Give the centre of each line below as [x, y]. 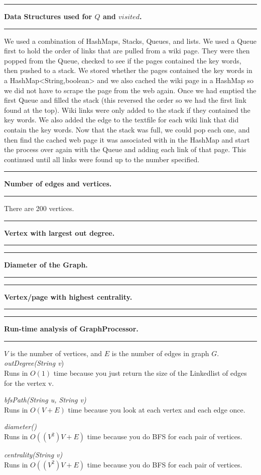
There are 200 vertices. [39, 208]
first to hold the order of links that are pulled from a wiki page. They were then [127, 51]
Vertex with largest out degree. [59, 232]
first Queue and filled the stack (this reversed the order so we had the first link [125, 100]
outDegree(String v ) [34, 363]
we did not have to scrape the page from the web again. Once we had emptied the [130, 90]
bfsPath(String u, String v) [45, 400]
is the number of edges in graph [160, 353]
